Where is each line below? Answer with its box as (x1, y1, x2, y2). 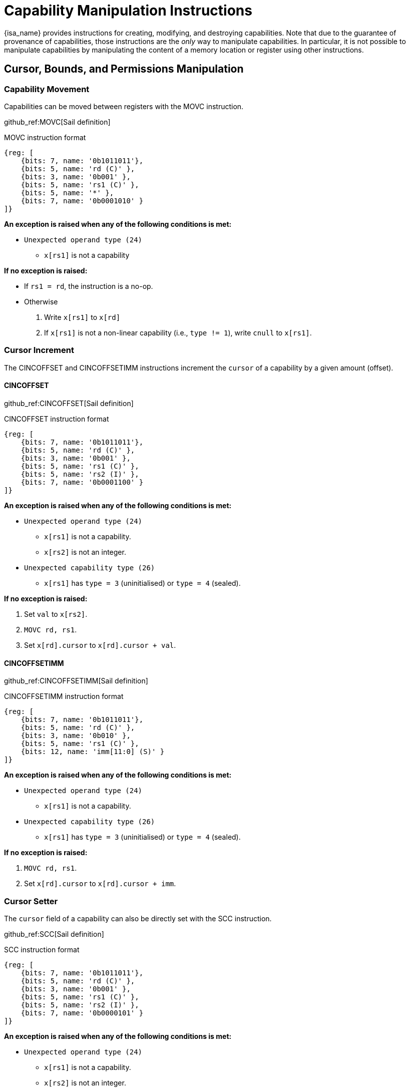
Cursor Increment (4, 345, 74, 355)
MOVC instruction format (4, 133, 86, 142)
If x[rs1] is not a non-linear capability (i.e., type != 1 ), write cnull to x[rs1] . (44, 328, 312, 337)
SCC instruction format (4, 945, 80, 954)
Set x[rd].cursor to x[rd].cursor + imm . (24, 879, 176, 888)
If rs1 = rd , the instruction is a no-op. (24, 281, 153, 290)
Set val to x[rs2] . (24, 609, 88, 618)
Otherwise (24, 297, 58, 306)
